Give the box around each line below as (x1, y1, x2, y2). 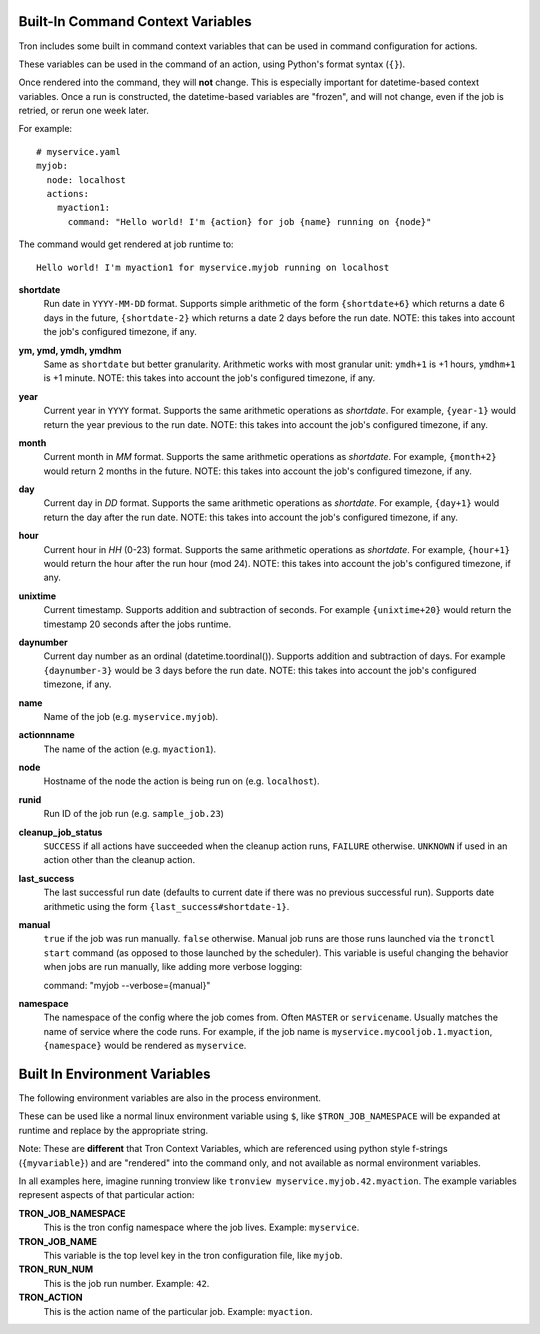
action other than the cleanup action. (43, 854, 196, 866)
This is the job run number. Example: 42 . (43, 1277, 210, 1289)
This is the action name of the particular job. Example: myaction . (43, 1305, 313, 1317)
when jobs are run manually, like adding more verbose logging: (43, 961, 303, 973)
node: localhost (46, 174, 127, 185)
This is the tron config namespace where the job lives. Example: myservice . (43, 1221, 360, 1234)
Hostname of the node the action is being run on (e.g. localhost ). (43, 775, 320, 787)
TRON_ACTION (18, 1291, 83, 1304)
